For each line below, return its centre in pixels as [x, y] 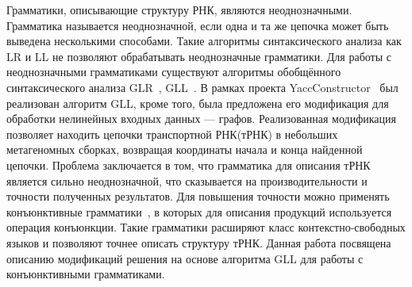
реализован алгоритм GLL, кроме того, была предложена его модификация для [198, 103]
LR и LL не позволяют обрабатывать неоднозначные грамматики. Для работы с [199, 56]
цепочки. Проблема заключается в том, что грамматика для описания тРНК [189, 165]
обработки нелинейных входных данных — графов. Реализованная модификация [201, 119]
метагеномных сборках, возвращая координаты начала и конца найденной [185, 149]
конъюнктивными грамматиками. [86, 274]
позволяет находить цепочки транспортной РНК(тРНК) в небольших [172, 134]
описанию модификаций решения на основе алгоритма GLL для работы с [185, 258]
